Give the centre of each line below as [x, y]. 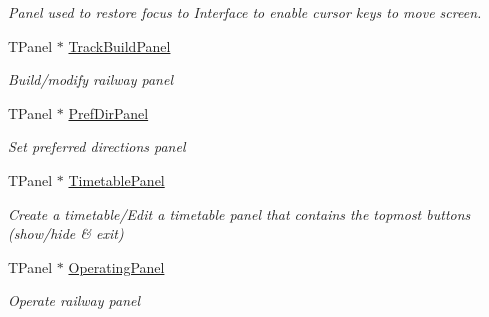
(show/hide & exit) [66, 233]
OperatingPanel [116, 266]
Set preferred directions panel [97, 146]
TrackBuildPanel [119, 45]
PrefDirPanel [108, 112]
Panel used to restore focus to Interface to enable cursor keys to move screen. [245, 12]
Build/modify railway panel [91, 79]
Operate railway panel [74, 300]
